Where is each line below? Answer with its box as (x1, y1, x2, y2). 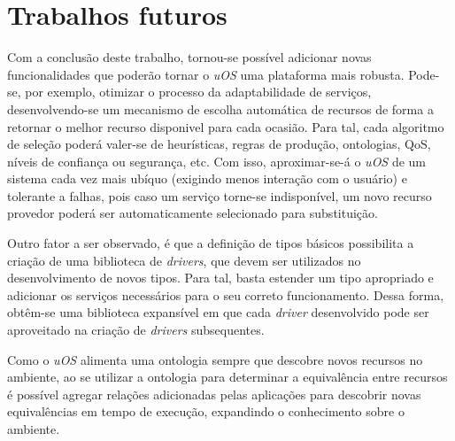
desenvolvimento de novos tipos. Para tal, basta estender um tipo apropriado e (7, 268, 434, 287)
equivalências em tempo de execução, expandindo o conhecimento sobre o (7, 402, 405, 421)
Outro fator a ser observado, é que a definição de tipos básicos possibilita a (7, 234, 414, 252)
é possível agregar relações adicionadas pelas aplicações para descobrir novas (7, 384, 421, 403)
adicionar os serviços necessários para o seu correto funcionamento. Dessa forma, (7, 285, 444, 304)
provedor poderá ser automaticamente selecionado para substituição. (7, 204, 378, 222)
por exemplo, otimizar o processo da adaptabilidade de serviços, (25, 82, 372, 101)
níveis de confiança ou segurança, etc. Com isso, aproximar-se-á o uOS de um (7, 151, 427, 170)
